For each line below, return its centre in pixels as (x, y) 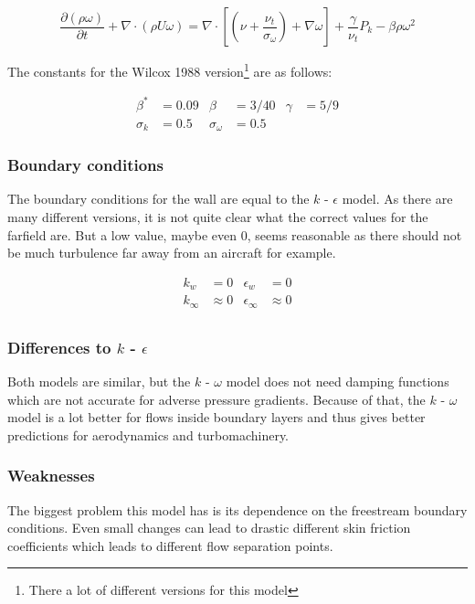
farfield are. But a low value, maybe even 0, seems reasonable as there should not (235, 234)
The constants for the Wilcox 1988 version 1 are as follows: (170, 70)
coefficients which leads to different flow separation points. (170, 545)
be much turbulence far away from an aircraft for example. (172, 253)
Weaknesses (51, 476)
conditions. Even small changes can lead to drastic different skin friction (209, 528)
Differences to (59, 347)
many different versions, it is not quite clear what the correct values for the (218, 217)
